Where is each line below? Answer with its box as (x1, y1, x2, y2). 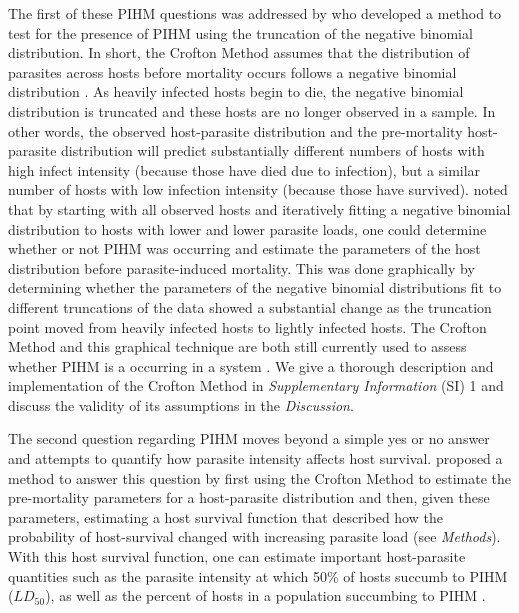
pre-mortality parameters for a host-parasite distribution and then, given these (8, 487, 490, 508)
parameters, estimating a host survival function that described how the (8, 506, 443, 527)
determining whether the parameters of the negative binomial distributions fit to (8, 277, 502, 298)
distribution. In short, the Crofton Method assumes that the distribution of (8, 42, 470, 63)
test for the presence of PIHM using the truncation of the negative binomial (8, 22, 473, 43)
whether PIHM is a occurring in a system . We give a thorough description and (8, 355, 494, 376)
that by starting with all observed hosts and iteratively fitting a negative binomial (8, 198, 511, 219)
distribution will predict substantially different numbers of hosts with (61, 140, 485, 161)
